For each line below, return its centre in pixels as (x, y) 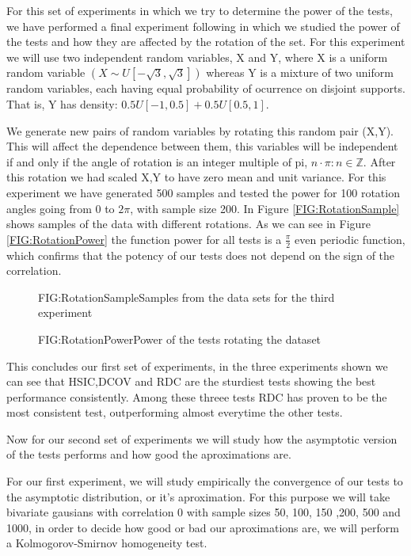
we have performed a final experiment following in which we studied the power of (203, 26)
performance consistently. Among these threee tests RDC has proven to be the (197, 396)
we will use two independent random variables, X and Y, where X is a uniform (197, 57)
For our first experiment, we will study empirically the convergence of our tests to (205, 481)
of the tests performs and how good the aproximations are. (149, 454)
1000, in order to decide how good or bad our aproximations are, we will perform (203, 527)
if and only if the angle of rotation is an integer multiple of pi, (157, 161)
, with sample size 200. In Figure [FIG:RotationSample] (265, 208)
